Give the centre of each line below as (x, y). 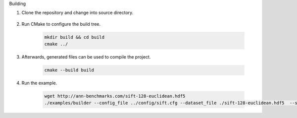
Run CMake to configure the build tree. (61, 24)
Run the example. (39, 83)
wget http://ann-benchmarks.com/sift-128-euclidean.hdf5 (115, 96)
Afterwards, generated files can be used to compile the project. (86, 57)
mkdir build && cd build (74, 37)
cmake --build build (69, 70)
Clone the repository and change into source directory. (77, 13)
